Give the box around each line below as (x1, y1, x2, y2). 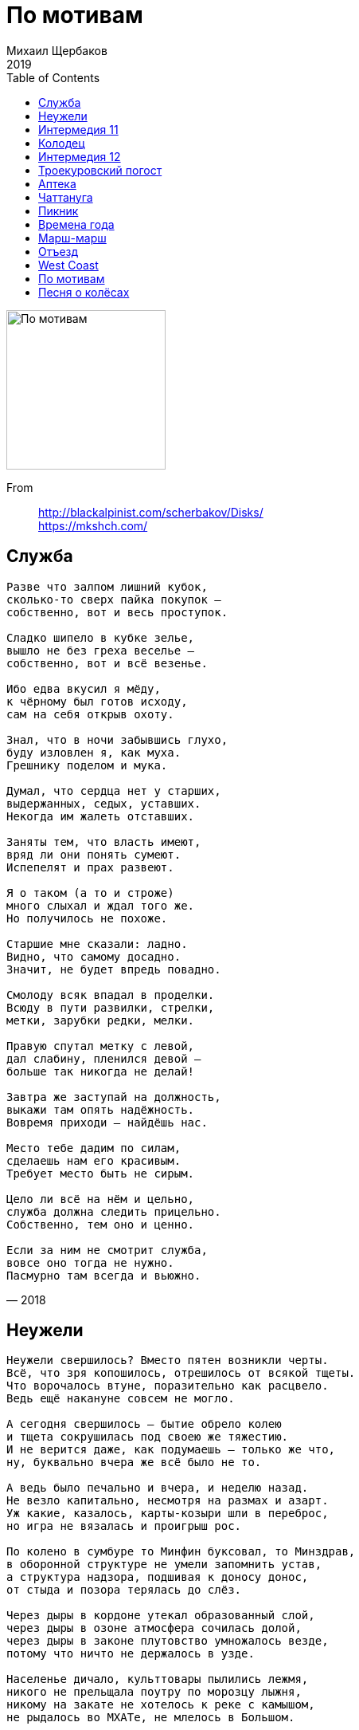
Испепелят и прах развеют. (6, 860, 174, 874)
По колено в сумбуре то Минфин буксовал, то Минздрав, (6, 1545, 356, 1559)
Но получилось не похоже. (6, 911, 168, 925)
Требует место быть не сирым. (6, 1166, 195, 1180)
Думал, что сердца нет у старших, (6, 784, 221, 797)
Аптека (38, 176, 76, 191)
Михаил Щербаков (6, 43, 107, 57)
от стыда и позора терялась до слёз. (6, 1583, 242, 1597)
